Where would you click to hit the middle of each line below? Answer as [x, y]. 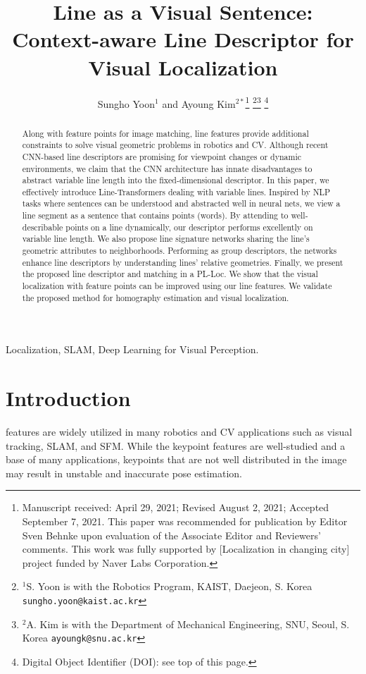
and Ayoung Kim [199, 103]
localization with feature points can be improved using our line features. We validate [177, 286]
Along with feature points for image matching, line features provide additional [165, 133]
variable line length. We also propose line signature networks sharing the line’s [166, 239]
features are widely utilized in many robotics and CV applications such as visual [179, 432]
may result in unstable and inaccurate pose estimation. [124, 473]
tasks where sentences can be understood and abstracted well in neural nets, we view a [181, 203]
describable [43, 227]
